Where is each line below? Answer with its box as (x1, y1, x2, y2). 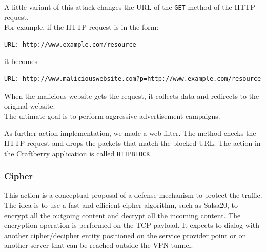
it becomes (4, 56, 38, 67)
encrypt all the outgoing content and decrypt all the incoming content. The (4, 209, 241, 220)
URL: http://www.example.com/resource (4, 40, 136, 48)
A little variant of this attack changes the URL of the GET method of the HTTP (4, 2, 255, 12)
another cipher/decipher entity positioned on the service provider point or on (4, 229, 247, 240)
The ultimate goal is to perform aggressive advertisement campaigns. (4, 110, 220, 121)
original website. (4, 100, 55, 111)
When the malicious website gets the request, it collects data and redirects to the (4, 90, 259, 101)
